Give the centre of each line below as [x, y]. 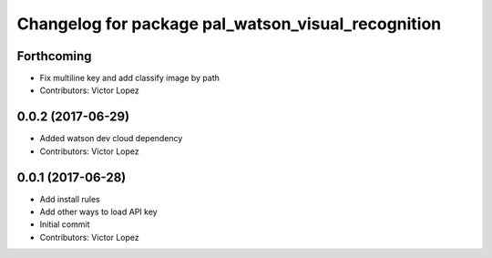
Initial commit [65, 224]
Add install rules [70, 199]
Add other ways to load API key [99, 212]
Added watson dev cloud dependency [111, 139]
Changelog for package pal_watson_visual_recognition [229, 24]
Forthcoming [54, 56]
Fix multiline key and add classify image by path [130, 78]
